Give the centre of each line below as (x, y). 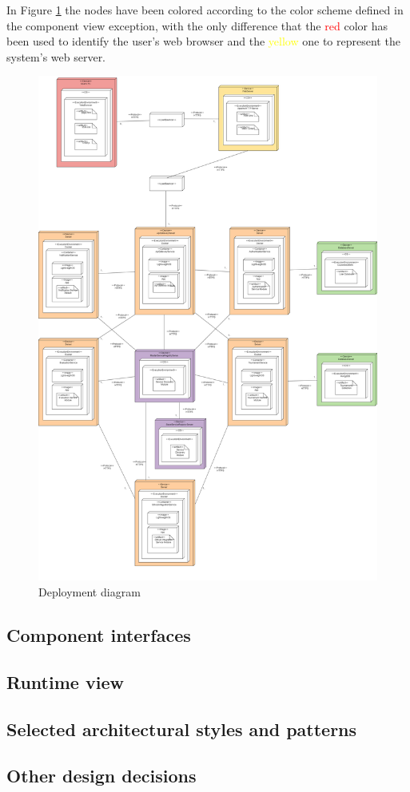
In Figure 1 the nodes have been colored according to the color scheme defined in (205, 10)
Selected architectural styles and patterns (182, 729)
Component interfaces (99, 634)
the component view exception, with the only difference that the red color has (197, 25)
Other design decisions (102, 776)
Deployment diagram (90, 591)
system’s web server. (56, 56)
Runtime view (65, 681)
